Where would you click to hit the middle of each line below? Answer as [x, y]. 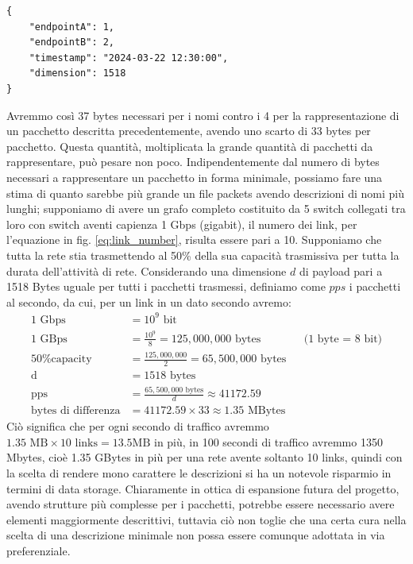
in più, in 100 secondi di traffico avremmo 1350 [268, 441]
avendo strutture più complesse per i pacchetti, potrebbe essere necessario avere [201, 504]
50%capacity [61, 359]
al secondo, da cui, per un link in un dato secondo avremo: [149, 301]
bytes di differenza [75, 411]
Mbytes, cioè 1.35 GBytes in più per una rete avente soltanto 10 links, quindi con [205, 457]
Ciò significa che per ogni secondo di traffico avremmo [138, 426]
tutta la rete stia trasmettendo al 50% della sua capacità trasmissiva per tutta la [203, 255]
